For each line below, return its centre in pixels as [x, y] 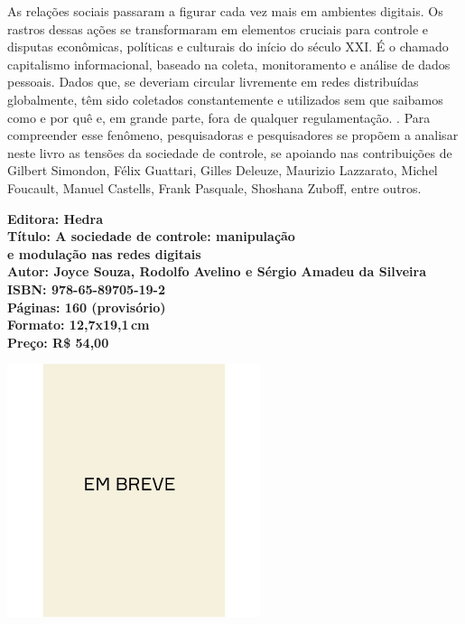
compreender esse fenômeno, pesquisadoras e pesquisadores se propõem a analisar [233, 135]
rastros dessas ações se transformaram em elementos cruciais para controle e [218, 28]
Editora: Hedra [55, 218]
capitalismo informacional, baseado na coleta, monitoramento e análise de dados [229, 64]
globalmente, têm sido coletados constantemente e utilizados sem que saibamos [225, 99]
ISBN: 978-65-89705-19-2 [87, 289]
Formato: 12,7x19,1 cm [79, 325]
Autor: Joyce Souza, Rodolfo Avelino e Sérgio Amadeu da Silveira [217, 271]
